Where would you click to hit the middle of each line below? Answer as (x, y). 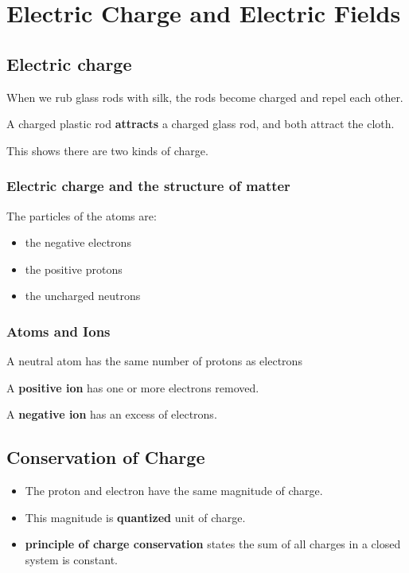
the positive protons (74, 269)
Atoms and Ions (58, 331)
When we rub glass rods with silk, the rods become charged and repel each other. (205, 97)
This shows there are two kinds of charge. (107, 150)
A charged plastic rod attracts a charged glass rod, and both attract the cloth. (201, 124)
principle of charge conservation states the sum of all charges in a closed (213, 544)
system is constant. (71, 559)
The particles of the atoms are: (82, 215)
